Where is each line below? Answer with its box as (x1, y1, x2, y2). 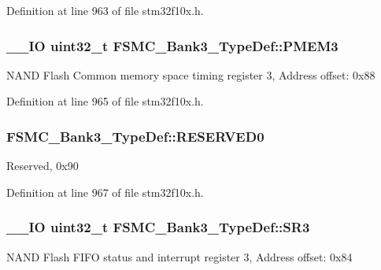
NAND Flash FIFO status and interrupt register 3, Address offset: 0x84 (6, 248, 353, 264)
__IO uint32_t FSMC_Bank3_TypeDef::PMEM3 (6, 35, 338, 55)
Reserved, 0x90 (6, 157, 79, 174)
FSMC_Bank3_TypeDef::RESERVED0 (6, 126, 264, 146)
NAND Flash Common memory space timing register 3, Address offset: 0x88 (6, 66, 375, 83)
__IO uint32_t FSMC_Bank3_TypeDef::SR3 (6, 217, 310, 237)
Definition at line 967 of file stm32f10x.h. (6, 183, 204, 200)
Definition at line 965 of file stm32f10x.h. (6, 93, 204, 109)
